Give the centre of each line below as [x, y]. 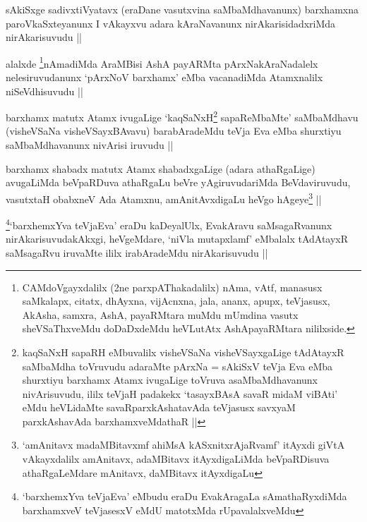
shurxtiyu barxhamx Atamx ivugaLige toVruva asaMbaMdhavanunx [170, 380]
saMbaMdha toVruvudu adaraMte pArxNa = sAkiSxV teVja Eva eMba [178, 366]
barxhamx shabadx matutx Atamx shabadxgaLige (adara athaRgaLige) [161, 168]
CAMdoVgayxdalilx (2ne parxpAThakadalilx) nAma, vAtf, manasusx [172, 287]
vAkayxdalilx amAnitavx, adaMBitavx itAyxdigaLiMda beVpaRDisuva [176, 459]
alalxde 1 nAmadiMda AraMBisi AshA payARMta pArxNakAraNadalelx [162, 62]
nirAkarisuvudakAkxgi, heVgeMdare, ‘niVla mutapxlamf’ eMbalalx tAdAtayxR [177, 239]
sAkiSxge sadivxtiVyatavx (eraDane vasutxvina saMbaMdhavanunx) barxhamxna [182, 9]
